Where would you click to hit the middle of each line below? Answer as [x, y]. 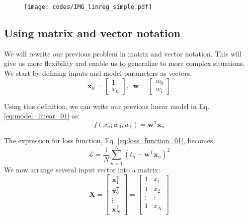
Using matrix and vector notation [92, 33]
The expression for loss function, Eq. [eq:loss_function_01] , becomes [109, 140]
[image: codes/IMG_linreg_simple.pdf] [88, 7]
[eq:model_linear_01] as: [42, 116]
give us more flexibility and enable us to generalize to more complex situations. [124, 63]
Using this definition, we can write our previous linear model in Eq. [107, 106]
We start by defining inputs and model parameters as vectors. [98, 73]
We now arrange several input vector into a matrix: [82, 169]
